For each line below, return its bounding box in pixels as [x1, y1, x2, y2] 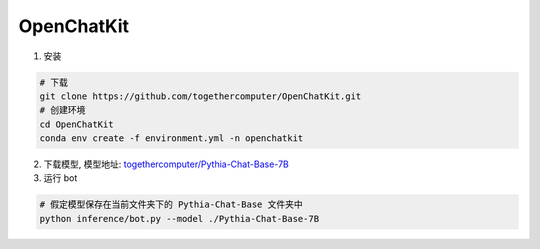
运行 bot [43, 172, 78, 184]
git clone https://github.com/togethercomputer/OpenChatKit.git [39, 90, 362, 102]
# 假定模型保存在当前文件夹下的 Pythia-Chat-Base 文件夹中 [39, 199, 304, 210]
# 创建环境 [39, 105, 86, 116]
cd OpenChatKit [39, 118, 114, 130]
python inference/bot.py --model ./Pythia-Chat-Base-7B [39, 213, 320, 224]
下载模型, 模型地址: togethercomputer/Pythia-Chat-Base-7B [43, 158, 290, 170]
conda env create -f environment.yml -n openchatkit [39, 133, 304, 144]
